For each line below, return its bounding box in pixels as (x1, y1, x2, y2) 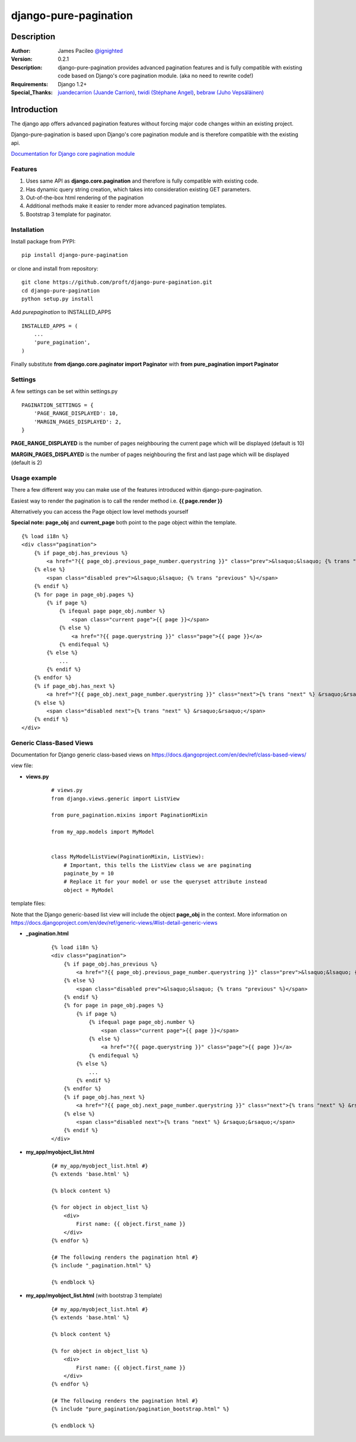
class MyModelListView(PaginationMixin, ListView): (51, 853, 205, 860)
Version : (11, 55, 33, 62)
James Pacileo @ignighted (58, 48, 123, 55)
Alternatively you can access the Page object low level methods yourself (11, 508, 189, 516)
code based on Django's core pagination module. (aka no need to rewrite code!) (58, 72, 253, 80)
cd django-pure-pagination (21, 287, 100, 294)
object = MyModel (63, 887, 114, 893)
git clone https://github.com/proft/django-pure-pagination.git (21, 279, 213, 285)
